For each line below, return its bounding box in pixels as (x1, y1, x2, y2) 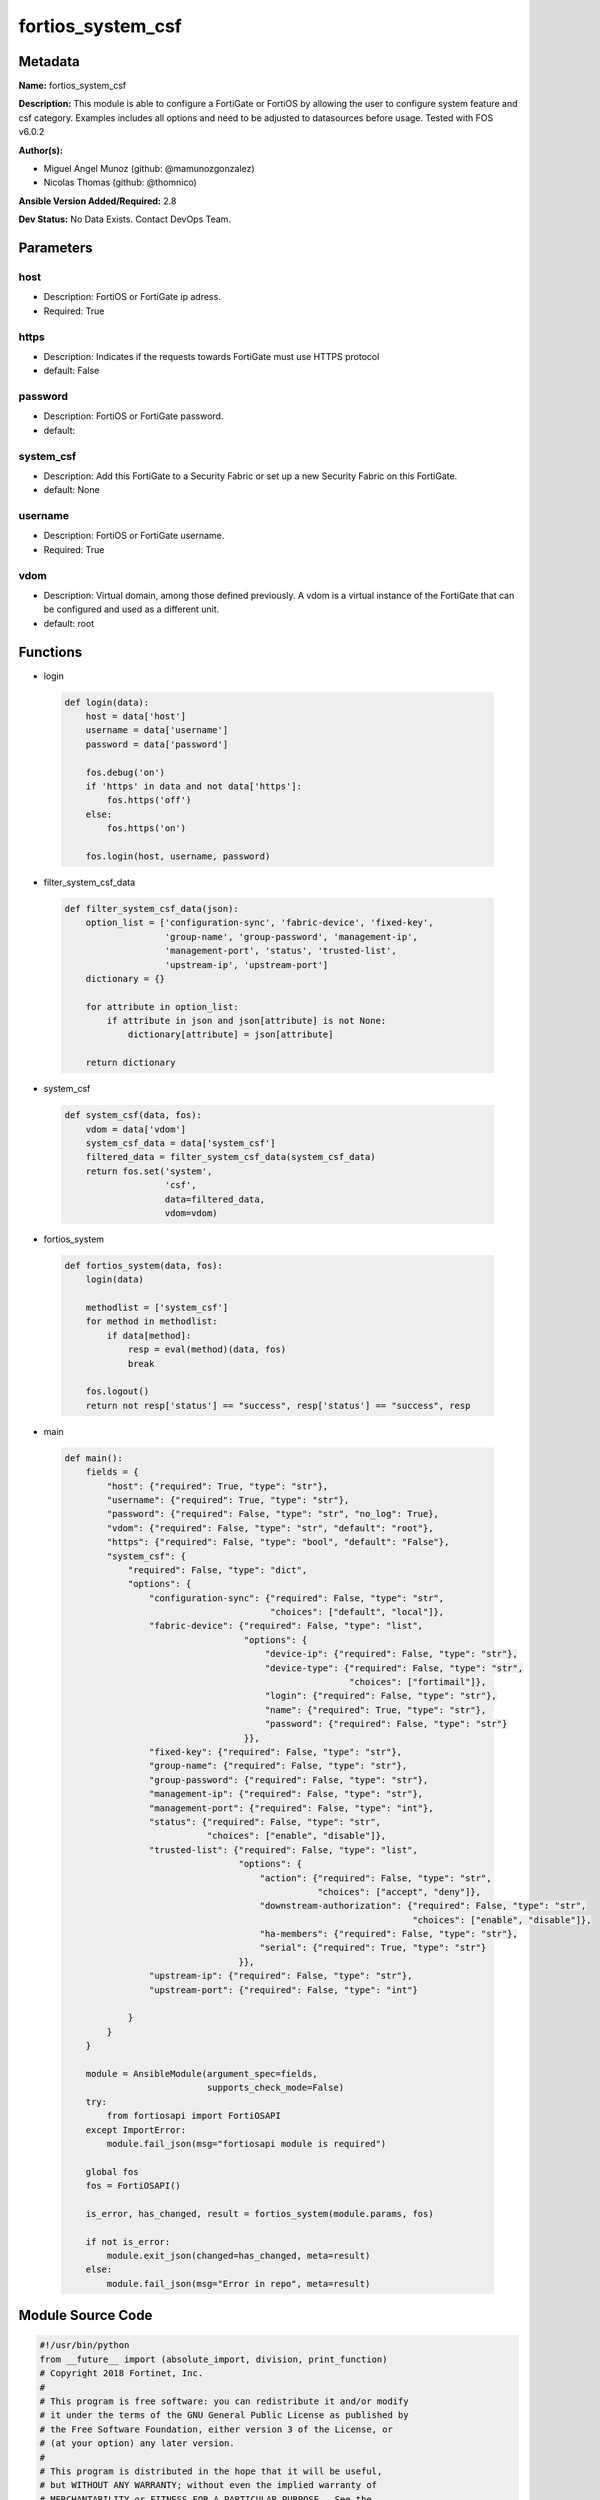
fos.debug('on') (85, 766, 165, 778)
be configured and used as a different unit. (43, 603, 220, 615)
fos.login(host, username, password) (85, 850, 271, 862)
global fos (85, 2166, 139, 2177)
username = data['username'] (85, 725, 229, 736)
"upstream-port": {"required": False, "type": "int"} (148, 1984, 419, 1995)
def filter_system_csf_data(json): (64, 903, 239, 914)
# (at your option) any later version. (39, 2438, 235, 2449)
